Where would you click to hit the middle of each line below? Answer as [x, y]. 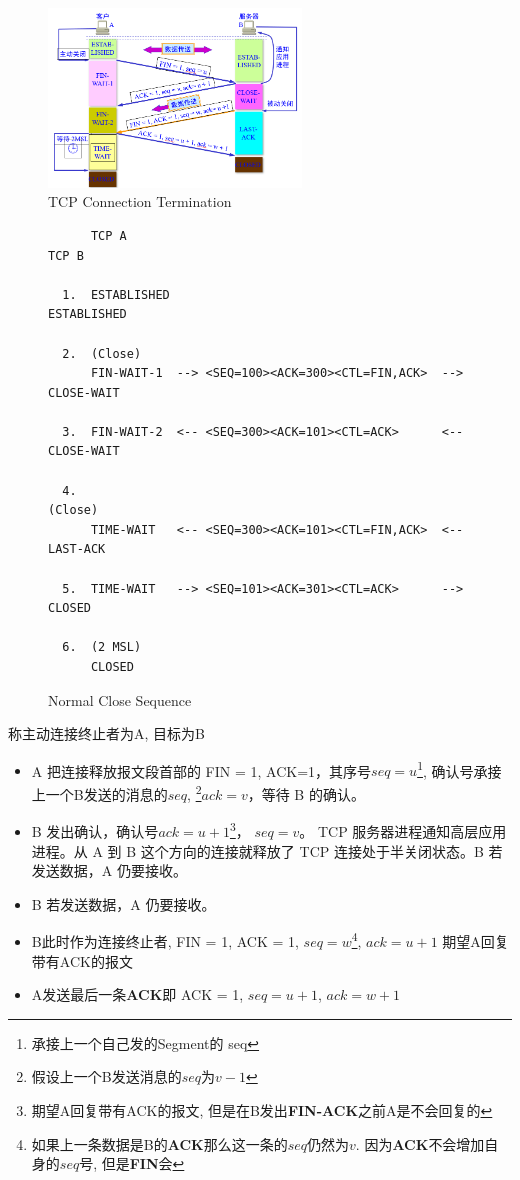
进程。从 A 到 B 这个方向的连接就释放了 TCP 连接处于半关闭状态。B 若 [267, 850]
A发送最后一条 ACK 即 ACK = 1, [137, 994]
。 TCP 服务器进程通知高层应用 [403, 830]
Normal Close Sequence [120, 699]
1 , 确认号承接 [459, 769]
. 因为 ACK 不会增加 [420, 1143]
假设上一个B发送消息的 [106, 1076]
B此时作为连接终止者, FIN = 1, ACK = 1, [165, 940]
